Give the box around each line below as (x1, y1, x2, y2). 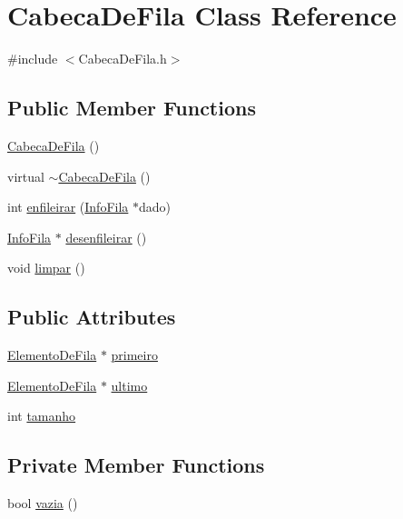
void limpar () (7, 258, 85, 277)
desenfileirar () (65, 227, 147, 246)
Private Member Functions (7, 451, 265, 479)
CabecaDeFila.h (78, 49, 167, 68)
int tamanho (7, 406, 76, 425)
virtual (7, 166, 44, 185)
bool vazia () (7, 494, 78, 513)
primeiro (111, 345, 158, 364)
